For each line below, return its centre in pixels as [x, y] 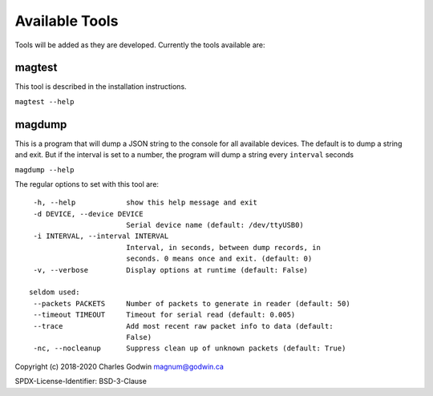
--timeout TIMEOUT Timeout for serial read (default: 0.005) [164, 315]
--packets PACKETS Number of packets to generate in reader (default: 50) [192, 303]
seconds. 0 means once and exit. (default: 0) [219, 259]
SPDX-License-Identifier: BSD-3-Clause [81, 382]
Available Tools [67, 21]
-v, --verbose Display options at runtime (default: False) [171, 270]
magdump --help [45, 170]
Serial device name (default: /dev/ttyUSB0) [214, 225]
